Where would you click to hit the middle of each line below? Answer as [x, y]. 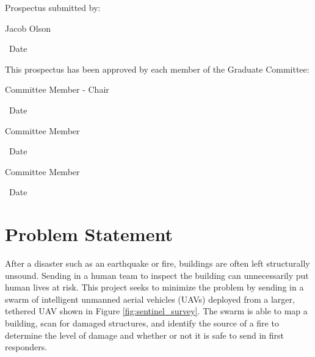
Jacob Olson [28, 28]
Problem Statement [89, 234]
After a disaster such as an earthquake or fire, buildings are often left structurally [157, 263]
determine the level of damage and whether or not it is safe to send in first [144, 335]
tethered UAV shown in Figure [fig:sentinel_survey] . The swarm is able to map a [156, 311]
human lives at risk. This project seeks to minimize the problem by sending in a [154, 287]
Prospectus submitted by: [53, 7]
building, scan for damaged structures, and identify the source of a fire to [142, 323]
